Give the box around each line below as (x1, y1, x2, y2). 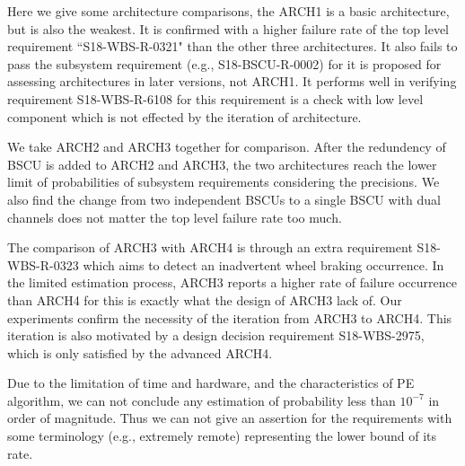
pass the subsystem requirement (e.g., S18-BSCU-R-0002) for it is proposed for (7, 54, 442, 73)
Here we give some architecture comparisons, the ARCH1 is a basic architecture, (7, 2, 450, 20)
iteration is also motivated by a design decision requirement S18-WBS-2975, (7, 326, 425, 345)
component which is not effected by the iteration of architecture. (7, 107, 362, 126)
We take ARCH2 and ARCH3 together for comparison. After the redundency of (7, 137, 446, 156)
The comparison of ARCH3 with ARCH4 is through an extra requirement (7, 238, 413, 257)
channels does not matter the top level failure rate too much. (7, 207, 342, 226)
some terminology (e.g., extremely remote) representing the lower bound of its (7, 426, 436, 445)
